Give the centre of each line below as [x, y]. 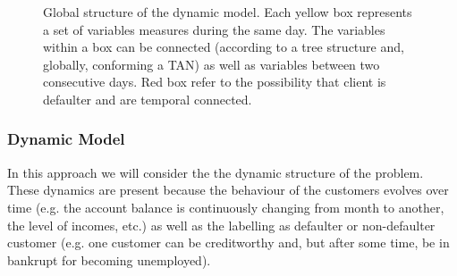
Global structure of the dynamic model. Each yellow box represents [228, 12]
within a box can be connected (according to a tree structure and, [224, 47]
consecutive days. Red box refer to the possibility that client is [215, 82]
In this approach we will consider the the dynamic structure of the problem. [216, 172]
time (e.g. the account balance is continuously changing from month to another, [226, 207]
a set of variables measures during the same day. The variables [214, 29]
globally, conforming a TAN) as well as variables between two [212, 64]
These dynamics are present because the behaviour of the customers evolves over [228, 190]
